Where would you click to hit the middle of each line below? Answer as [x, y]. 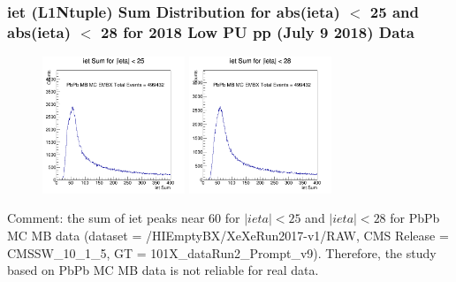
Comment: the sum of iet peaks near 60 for [124, 218]
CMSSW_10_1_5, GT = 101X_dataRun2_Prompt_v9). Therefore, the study [222, 252]
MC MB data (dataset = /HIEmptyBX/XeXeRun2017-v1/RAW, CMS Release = [228, 235]
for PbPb [415, 218]
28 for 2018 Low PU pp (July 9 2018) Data [258, 31]
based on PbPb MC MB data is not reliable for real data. [163, 270]
